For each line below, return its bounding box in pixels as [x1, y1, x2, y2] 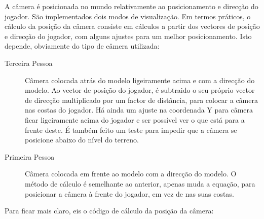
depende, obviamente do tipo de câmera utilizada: [5, 41, 160, 51]
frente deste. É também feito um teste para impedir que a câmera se [25, 124, 237, 135]
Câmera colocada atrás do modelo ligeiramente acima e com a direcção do [25, 75, 255, 85]
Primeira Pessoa [5, 151, 55, 162]
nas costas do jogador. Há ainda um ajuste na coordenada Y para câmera [25, 104, 253, 115]
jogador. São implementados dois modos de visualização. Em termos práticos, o [5, 11, 251, 21]
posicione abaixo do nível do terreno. [25, 134, 139, 145]
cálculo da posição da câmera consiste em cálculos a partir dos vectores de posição [5, 21, 260, 31]
